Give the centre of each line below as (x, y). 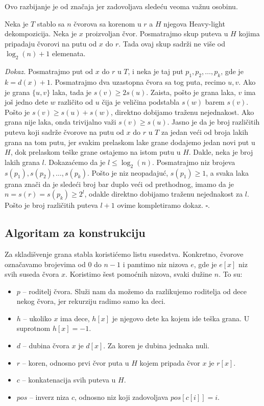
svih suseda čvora (32, 274)
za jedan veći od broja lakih (205, 132)
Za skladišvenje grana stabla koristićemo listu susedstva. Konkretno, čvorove (124, 254)
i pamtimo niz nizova (155, 264)
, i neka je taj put (155, 71)
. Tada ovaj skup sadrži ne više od (172, 43)
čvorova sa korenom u (107, 23)
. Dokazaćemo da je (75, 162)
